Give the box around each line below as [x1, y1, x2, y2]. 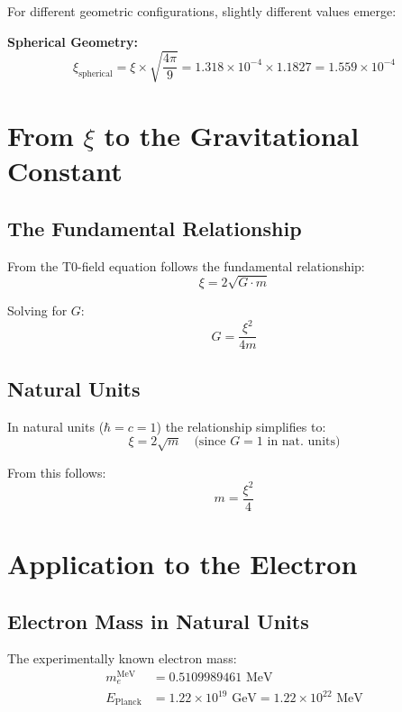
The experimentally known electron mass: [7, 649, 237, 668]
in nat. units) [267, 435, 341, 449]
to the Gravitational [104, 116, 360, 153]
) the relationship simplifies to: [156, 416, 326, 435]
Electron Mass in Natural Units [7, 607, 309, 634]
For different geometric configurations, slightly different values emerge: [7, 2, 397, 20]
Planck [114, 698, 142, 707]
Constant [7, 152, 123, 189]
